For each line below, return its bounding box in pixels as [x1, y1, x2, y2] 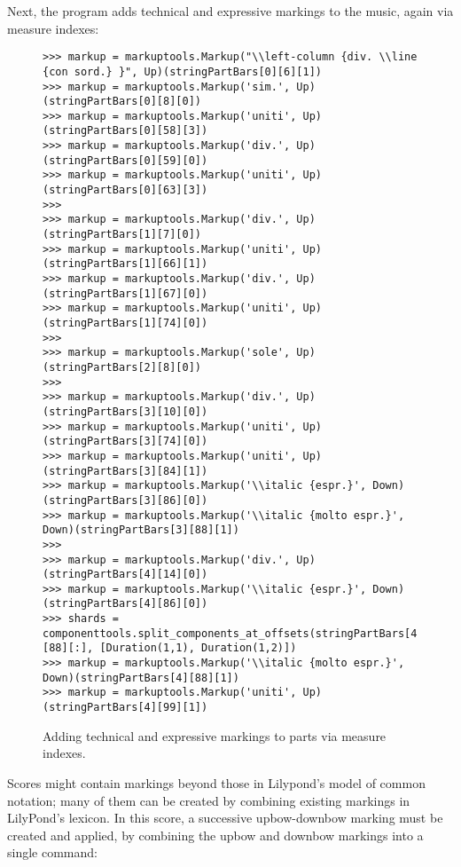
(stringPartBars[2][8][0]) [43, 360, 201, 374]
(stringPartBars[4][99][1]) [43, 701, 208, 714]
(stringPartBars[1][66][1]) [43, 257, 208, 271]
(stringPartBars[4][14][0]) [43, 568, 208, 581]
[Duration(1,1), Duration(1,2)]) [99, 642, 297, 655]
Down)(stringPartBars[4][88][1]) [43, 671, 239, 684]
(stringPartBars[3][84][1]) [43, 464, 208, 477]
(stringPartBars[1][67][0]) [43, 287, 208, 300]
